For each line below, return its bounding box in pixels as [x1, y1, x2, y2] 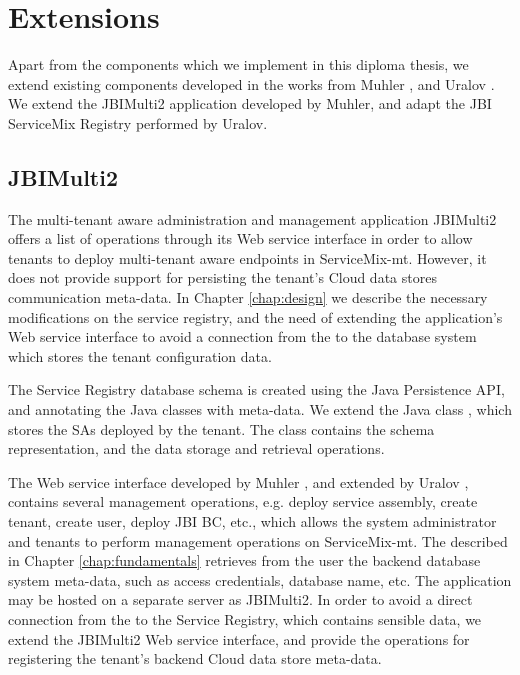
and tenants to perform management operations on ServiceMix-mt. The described [8, 530, 508, 551]
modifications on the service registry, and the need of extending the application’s [8, 306, 503, 327]
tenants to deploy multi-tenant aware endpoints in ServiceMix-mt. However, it [8, 247, 487, 268]
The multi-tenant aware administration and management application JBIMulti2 [8, 208, 497, 229]
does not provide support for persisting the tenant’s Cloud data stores [8, 267, 437, 288]
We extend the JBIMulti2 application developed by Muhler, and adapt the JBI [8, 93, 492, 114]
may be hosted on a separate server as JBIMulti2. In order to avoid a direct [8, 589, 473, 610]
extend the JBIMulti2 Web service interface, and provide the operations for [8, 628, 470, 649]
